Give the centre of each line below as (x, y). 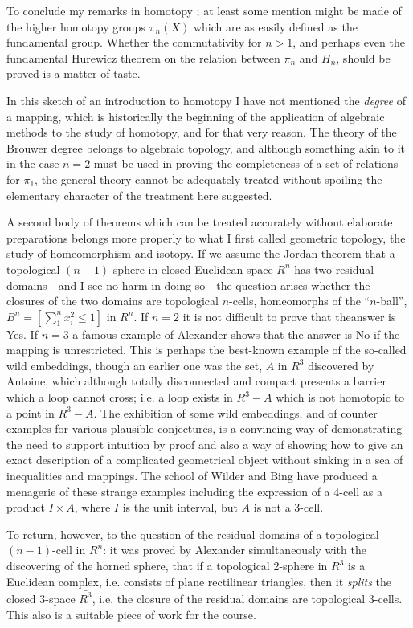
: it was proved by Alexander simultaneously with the (235, 550)
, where (92, 507)
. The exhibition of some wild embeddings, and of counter (235, 412)
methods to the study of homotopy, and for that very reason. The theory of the (202, 132)
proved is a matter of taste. (74, 73)
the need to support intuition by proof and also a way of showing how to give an (205, 444)
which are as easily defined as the (275, 26)
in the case (33, 163)
